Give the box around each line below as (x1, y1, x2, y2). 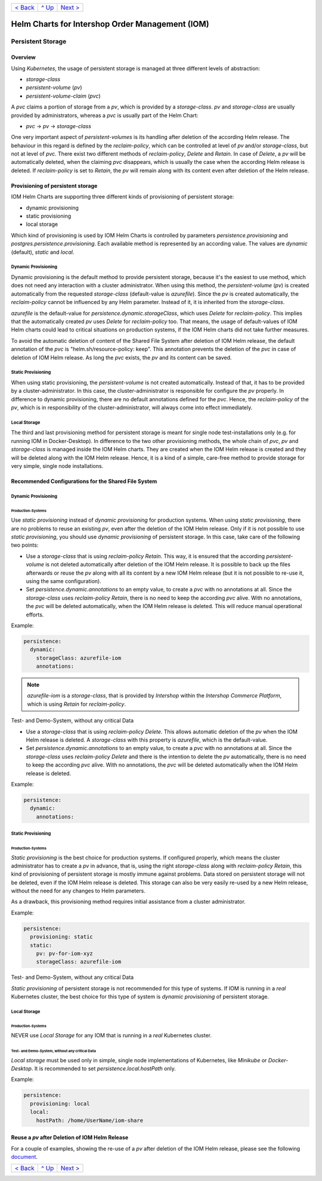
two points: (11, 541, 39, 548)
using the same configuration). (26, 577, 101, 584)
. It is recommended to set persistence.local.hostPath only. (31, 1065, 176, 1072)
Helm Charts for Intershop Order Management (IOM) (11, 19, 209, 29)
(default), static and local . (11, 248, 75, 256)
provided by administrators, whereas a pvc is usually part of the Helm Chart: (11, 111, 199, 119)
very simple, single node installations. (11, 462, 104, 469)
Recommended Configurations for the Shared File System (11, 478, 157, 485)
